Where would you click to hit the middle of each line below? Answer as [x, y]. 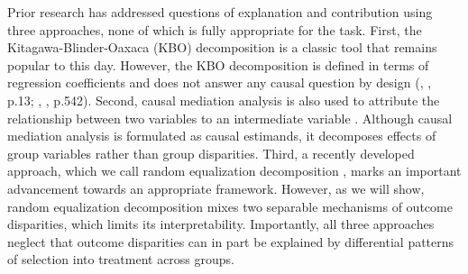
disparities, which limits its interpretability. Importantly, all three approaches [221, 224]
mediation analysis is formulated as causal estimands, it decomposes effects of [222, 136]
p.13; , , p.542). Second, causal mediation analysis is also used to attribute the [224, 100]
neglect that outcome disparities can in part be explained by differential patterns [231, 241]
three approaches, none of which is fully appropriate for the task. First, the [215, 29]
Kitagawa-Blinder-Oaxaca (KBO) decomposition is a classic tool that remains [222, 47]
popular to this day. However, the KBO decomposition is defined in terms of [218, 64]
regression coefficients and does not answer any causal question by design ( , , [220, 82]
